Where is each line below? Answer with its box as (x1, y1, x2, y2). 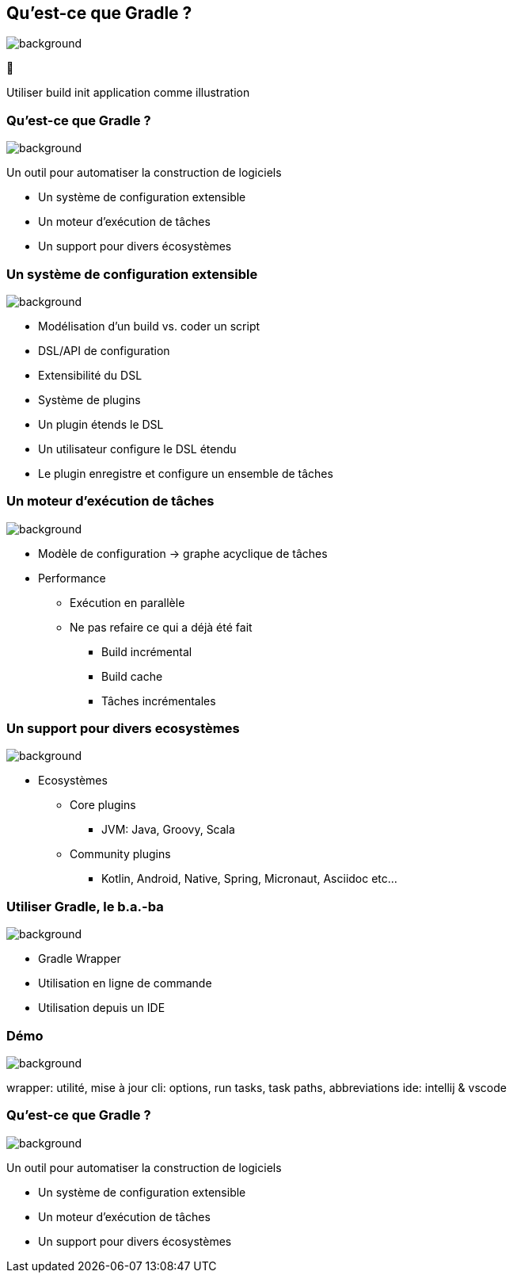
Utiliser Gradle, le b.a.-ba (6, 898, 164, 914)
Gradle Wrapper (38, 952, 121, 966)
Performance (38, 571, 106, 585)
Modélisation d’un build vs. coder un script (38, 319, 260, 333)
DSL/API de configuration (38, 343, 170, 357)
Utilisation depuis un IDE (38, 1001, 165, 1015)
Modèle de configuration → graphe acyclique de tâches (38, 546, 328, 560)
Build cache (101, 669, 163, 683)
